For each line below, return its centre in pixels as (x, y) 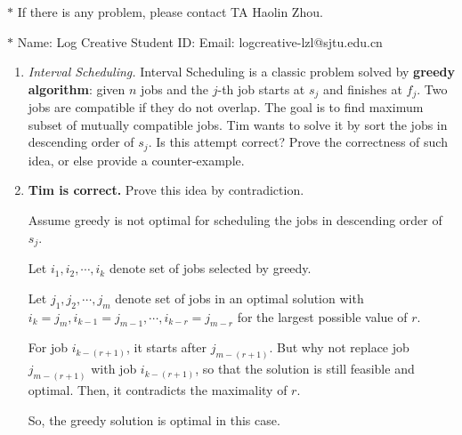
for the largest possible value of (322, 316)
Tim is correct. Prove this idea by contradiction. (166, 190)
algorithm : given (77, 89)
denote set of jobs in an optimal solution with (239, 298)
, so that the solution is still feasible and (305, 369)
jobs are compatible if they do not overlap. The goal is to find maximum (226, 107)
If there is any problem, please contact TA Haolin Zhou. (170, 12)
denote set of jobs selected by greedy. (210, 268)
